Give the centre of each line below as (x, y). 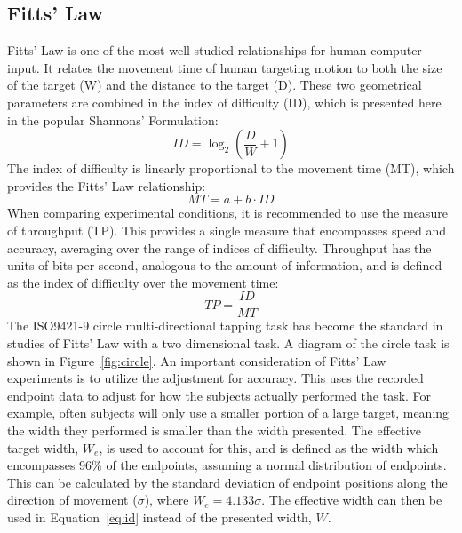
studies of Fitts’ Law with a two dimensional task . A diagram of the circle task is (228, 342)
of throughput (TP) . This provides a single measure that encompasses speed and (227, 230)
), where (167, 500)
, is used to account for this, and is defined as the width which (269, 447)
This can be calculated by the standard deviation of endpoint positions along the (227, 482)
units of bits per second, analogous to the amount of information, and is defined (225, 265)
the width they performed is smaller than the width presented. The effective (214, 430)
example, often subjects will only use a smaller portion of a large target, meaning (228, 413)
